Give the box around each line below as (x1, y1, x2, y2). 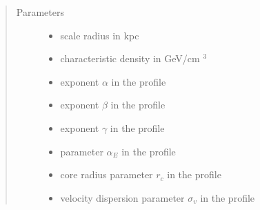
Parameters (16, 5, 64, 19)
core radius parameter (60, 167, 153, 182)
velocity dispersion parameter (60, 190, 185, 204)
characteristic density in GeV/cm (60, 51, 200, 66)
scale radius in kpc (60, 28, 139, 42)
